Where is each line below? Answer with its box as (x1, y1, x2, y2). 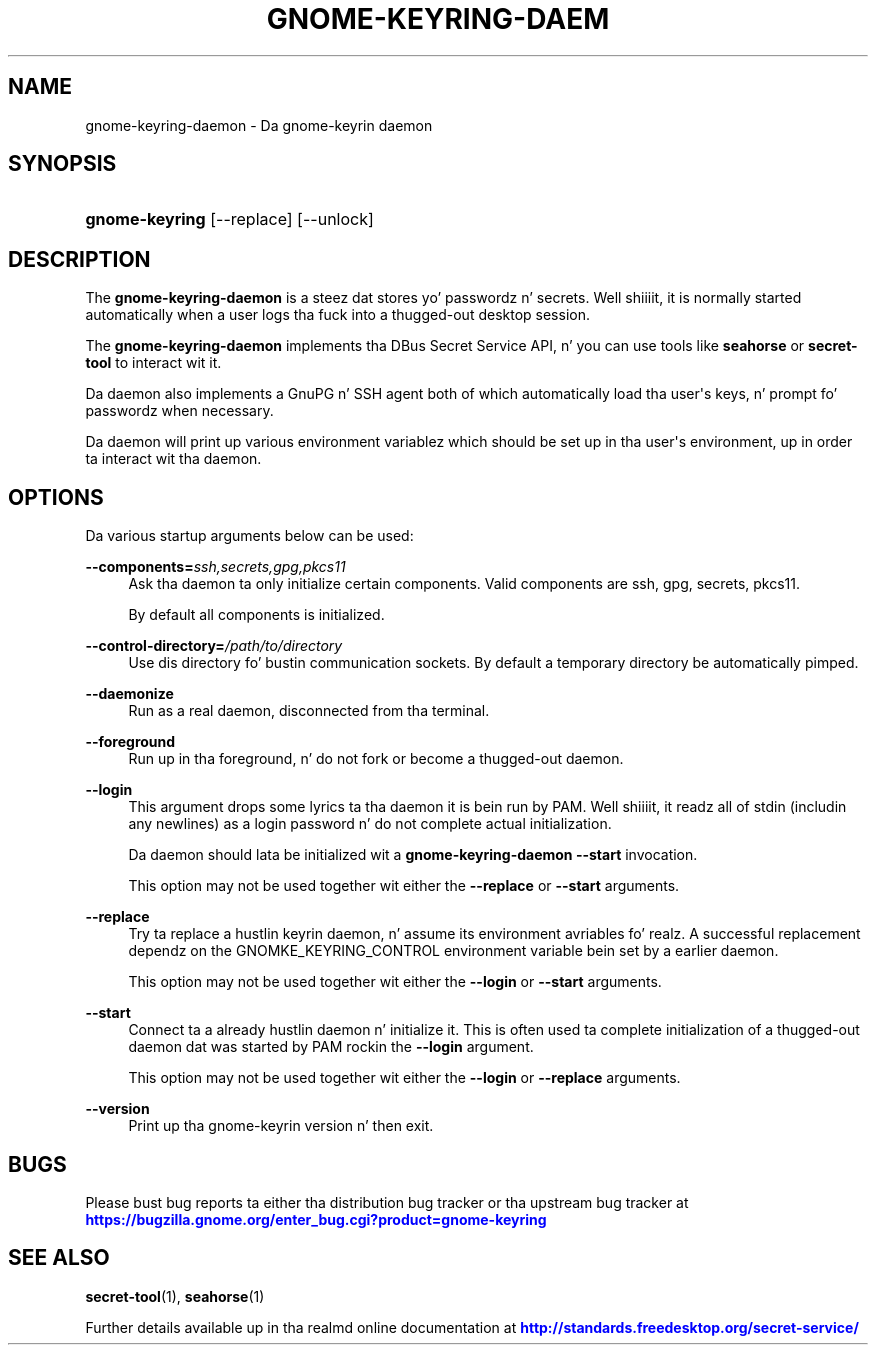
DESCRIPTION (8, 246, 151, 272)
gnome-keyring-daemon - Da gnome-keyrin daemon (85, 116, 433, 134)
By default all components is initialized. (128, 606, 385, 624)
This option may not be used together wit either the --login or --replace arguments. (128, 1069, 681, 1087)
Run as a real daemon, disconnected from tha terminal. (128, 702, 490, 720)
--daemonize (85, 685, 174, 703)
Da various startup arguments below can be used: (85, 527, 414, 545)
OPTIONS (8, 484, 104, 510)
